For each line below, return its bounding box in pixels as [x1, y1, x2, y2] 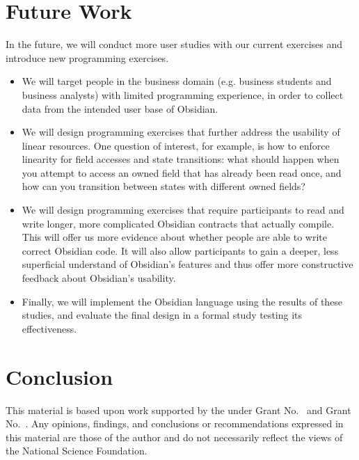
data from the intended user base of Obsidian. [22, 101, 218, 116]
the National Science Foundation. [6, 443, 147, 458]
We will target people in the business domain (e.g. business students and [22, 74, 332, 88]
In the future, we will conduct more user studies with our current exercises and [6, 37, 343, 51]
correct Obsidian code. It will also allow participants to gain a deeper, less [22, 243, 339, 257]
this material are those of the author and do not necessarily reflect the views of [6, 429, 343, 444]
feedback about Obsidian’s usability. [22, 271, 176, 285]
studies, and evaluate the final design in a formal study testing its [22, 308, 303, 322]
